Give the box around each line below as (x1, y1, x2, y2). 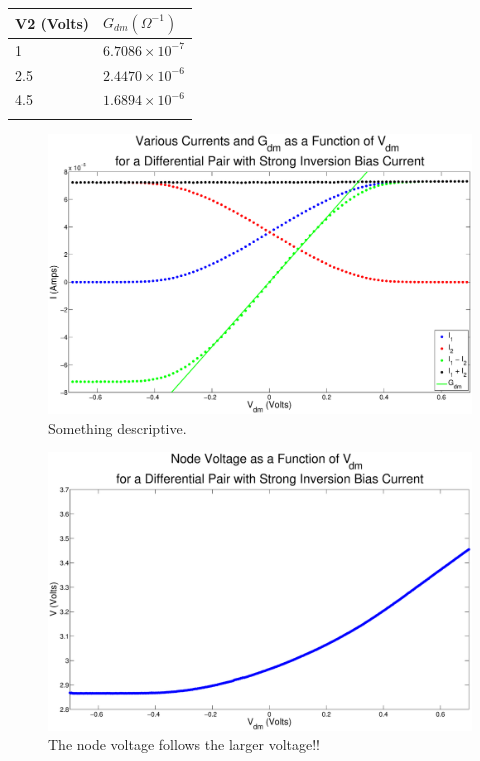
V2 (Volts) (15, 12, 90, 33)
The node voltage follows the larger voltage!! (48, 734, 320, 755)
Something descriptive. (48, 417, 187, 438)
